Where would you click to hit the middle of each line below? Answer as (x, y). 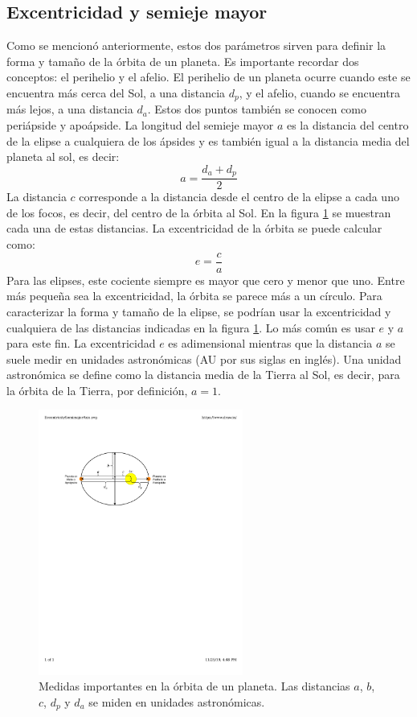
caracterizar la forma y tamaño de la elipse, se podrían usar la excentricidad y (199, 311)
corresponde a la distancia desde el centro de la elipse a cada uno (239, 197)
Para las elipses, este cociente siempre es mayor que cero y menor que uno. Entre (206, 280)
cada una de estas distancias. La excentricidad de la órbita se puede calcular (194, 228)
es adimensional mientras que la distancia (270, 343)
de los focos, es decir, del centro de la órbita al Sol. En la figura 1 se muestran (199, 212)
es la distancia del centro (347, 125)
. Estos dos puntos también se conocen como (257, 109)
